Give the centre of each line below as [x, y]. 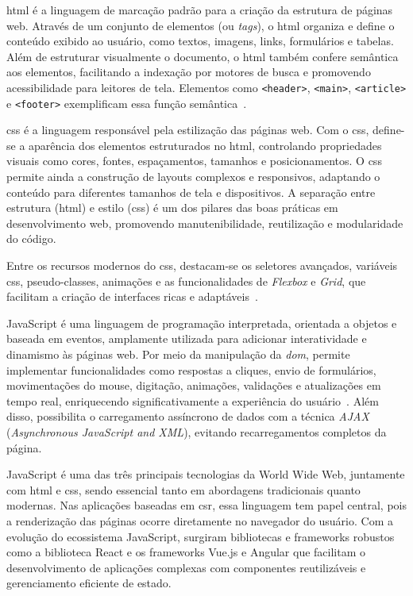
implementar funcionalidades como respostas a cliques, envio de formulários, [191, 369]
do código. [31, 238]
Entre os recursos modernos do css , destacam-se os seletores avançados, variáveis [202, 265]
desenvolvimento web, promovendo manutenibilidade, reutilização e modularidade [205, 223]
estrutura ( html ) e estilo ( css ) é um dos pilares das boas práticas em [172, 208]
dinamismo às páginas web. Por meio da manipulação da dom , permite [178, 354]
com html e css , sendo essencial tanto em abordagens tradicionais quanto [183, 489]
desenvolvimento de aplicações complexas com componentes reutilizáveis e [186, 567]
